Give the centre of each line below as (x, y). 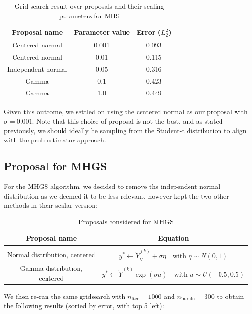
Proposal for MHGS (55, 166)
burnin (188, 299)
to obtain (230, 296)
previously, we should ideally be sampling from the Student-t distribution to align (125, 130)
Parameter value (102, 32)
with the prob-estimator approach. (55, 140)
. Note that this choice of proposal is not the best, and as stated (127, 121)
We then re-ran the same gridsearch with (65, 296)
